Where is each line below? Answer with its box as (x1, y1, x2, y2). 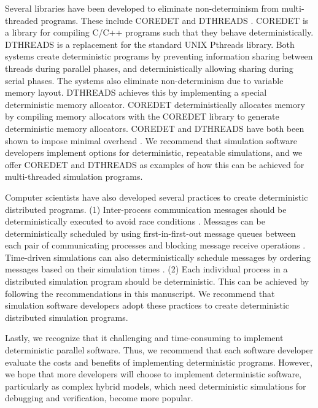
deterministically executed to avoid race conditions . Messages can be (5, 215, 265, 228)
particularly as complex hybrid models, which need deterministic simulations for (5, 379, 306, 392)
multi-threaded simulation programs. (5, 170, 143, 183)
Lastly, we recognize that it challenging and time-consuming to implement (5, 331, 284, 344)
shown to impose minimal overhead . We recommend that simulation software (5, 134, 298, 147)
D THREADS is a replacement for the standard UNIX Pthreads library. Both (5, 37, 295, 50)
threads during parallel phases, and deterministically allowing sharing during (5, 61, 293, 74)
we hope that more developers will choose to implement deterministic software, (5, 368, 302, 380)
